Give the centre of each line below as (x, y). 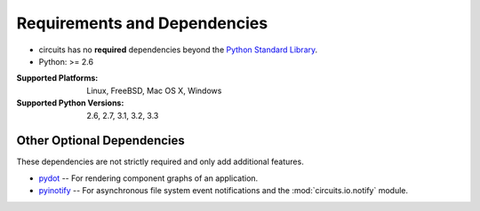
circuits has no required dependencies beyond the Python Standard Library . (178, 50)
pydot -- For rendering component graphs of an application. (148, 178)
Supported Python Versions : (70, 103)
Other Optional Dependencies (101, 141)
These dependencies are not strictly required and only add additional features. (160, 162)
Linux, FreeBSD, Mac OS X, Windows (154, 90)
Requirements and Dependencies (142, 23)
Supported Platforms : (57, 78)
